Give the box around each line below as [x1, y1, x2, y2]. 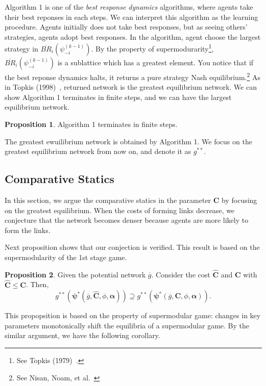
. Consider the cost [151, 269, 210, 279]
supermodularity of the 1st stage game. [5, 252, 127, 263]
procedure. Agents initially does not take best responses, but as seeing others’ [5, 21, 248, 32]
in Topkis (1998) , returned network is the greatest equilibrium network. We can [5, 82, 257, 92]
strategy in [5, 43, 38, 54]
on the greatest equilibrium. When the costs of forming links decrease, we [5, 204, 235, 215]
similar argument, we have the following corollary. [5, 330, 160, 341]
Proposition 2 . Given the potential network [5, 269, 146, 279]
